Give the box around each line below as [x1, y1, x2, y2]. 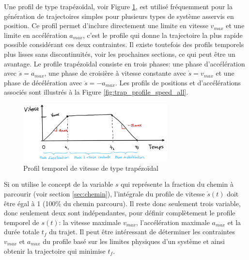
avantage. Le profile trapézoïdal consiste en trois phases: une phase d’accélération [4, 58, 245, 68]
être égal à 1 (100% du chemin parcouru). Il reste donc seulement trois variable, [4, 198, 241, 208]
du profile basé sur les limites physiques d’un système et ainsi [43, 236, 225, 246]
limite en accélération [4, 30, 67, 40]
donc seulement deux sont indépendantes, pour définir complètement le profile [4, 208, 235, 218]
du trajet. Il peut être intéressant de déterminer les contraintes [49, 227, 235, 237]
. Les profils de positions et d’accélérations [115, 77, 241, 87]
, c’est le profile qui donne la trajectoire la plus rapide [82, 30, 243, 40]
